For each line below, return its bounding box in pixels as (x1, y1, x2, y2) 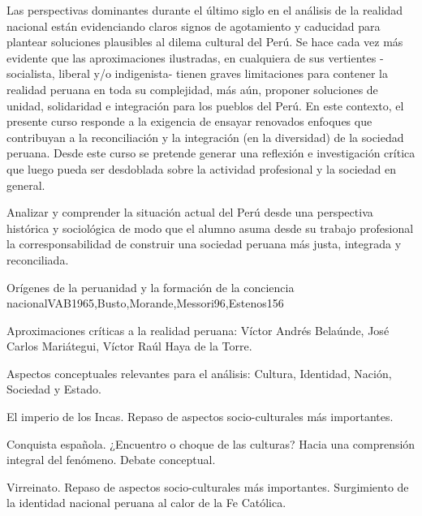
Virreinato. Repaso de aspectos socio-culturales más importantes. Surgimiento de (6, 478, 409, 495)
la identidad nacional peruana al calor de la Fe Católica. (6, 494, 286, 511)
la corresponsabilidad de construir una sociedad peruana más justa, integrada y (6, 235, 402, 252)
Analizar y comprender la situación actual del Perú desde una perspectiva (6, 204, 373, 221)
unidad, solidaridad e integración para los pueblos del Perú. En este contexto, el (6, 97, 404, 114)
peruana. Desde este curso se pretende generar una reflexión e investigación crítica (6, 144, 416, 161)
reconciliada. (6, 251, 69, 268)
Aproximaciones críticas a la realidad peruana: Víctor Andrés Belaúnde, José (6, 321, 390, 338)
